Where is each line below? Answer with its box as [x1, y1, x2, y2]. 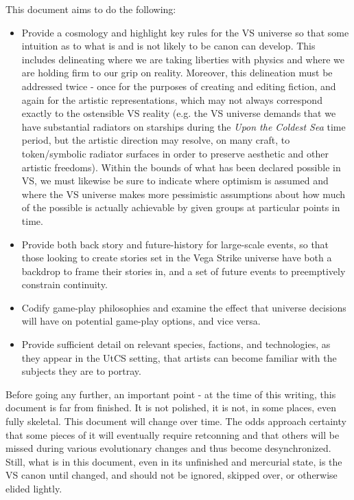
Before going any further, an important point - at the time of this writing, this [5, 387, 336, 401]
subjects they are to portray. [21, 364, 141, 378]
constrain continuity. [21, 277, 108, 292]
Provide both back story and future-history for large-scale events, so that [21, 237, 329, 251]
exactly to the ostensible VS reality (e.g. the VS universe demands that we [21, 106, 336, 120]
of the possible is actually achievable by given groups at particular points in [21, 200, 340, 215]
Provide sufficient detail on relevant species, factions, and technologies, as [21, 337, 331, 351]
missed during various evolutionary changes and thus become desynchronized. [5, 441, 331, 455]
